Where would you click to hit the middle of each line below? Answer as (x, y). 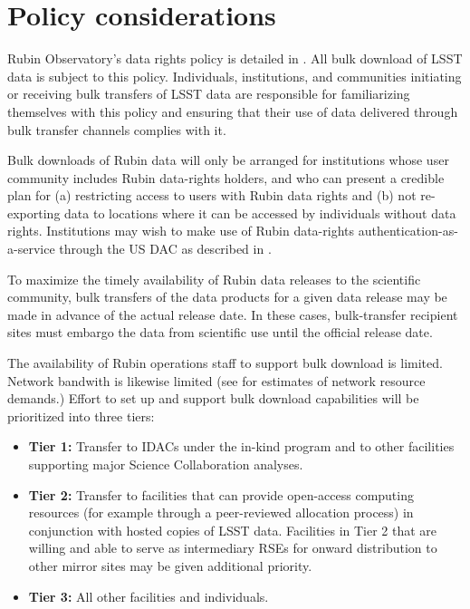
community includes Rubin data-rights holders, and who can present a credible (226, 177)
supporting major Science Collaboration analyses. (166, 464)
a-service (31, 249)
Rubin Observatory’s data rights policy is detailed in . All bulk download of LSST (235, 58)
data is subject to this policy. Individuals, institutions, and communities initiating (235, 76)
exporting (34, 213)
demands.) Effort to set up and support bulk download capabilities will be (213, 398)
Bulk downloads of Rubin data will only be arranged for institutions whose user (228, 160)
